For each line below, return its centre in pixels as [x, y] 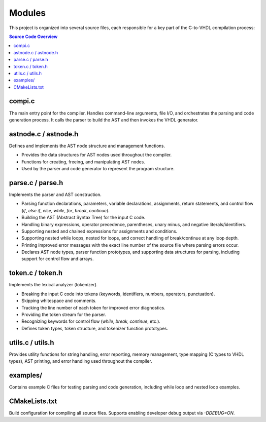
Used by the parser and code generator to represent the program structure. [98, 169]
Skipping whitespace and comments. [59, 301]
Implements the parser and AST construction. [55, 194]
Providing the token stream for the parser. [64, 314]
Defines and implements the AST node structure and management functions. [87, 146]
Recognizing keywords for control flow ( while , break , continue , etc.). [91, 321]
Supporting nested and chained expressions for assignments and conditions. [99, 231]
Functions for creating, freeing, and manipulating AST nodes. [83, 162]
